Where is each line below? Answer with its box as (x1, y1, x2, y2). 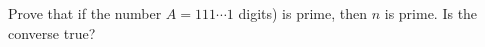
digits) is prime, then (238, 3, 368, 23)
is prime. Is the (384, 3, 478, 23)
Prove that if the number (8, 3, 162, 23)
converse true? (8, 22, 96, 43)
